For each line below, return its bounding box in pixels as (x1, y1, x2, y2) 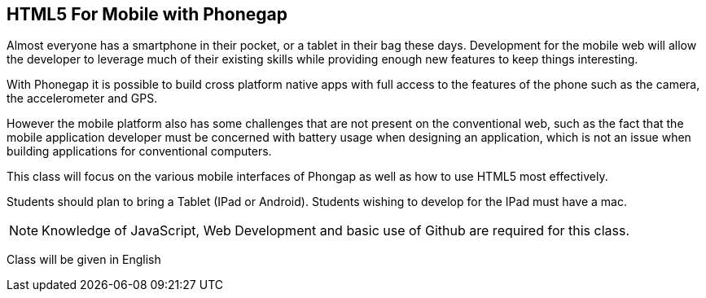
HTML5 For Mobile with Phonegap (7, 4, 288, 24)
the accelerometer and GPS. (7, 91, 158, 106)
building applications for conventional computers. (7, 144, 272, 159)
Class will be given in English (7, 252, 161, 267)
